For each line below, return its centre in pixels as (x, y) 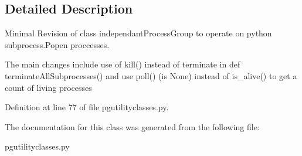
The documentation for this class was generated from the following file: (132, 126)
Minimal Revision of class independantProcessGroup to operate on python (138, 33)
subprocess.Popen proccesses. (57, 44)
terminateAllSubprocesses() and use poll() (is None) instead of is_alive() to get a (151, 75)
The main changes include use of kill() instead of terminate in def (123, 64)
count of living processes (48, 87)
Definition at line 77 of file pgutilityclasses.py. (87, 107)
